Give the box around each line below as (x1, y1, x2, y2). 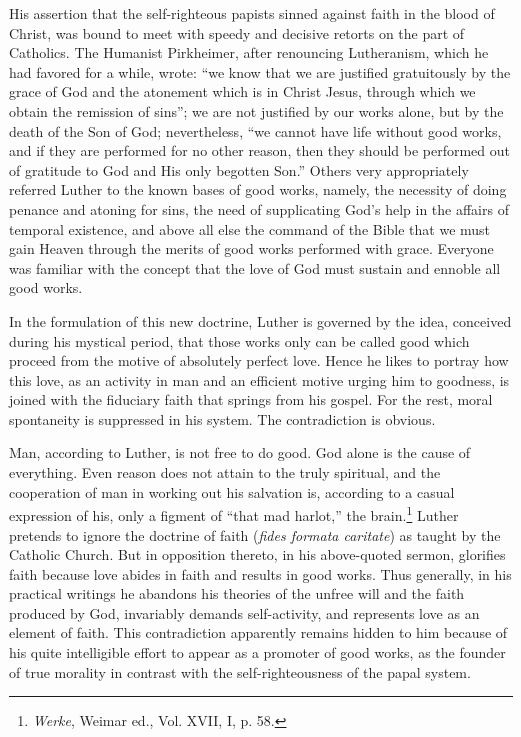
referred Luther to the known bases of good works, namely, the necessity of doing (9, 179, 507, 200)
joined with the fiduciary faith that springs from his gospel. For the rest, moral (9, 389, 493, 410)
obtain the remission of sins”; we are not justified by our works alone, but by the (9, 100, 504, 121)
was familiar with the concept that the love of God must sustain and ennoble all (9, 257, 501, 278)
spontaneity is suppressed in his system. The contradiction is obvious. (9, 408, 436, 429)
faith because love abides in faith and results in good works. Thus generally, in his (9, 563, 512, 584)
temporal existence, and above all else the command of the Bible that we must (9, 218, 491, 239)
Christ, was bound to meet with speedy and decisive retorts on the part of (9, 22, 465, 43)
